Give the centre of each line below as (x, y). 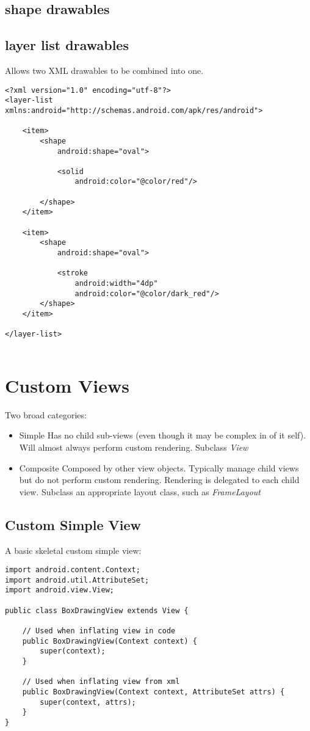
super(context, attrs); (88, 702)
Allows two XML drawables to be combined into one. (104, 70)
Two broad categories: (46, 414)
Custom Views (67, 385)
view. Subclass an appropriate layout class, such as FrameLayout (140, 491)
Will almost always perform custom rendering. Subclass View (134, 447)
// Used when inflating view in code (99, 631)
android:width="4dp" (116, 284)
